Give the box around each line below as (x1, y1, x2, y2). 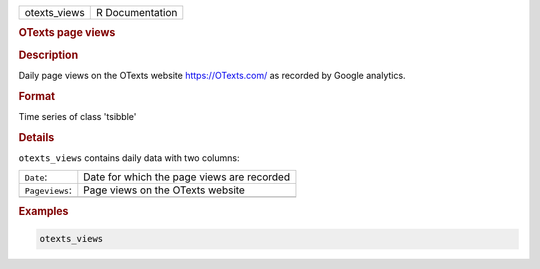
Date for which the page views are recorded (83, 170, 290, 184)
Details (18, 130, 55, 144)
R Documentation (95, 6, 178, 19)
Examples (18, 204, 69, 218)
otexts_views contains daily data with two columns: (18, 152, 240, 164)
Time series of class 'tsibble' (18, 110, 137, 122)
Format (18, 89, 55, 103)
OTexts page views (18, 26, 116, 40)
